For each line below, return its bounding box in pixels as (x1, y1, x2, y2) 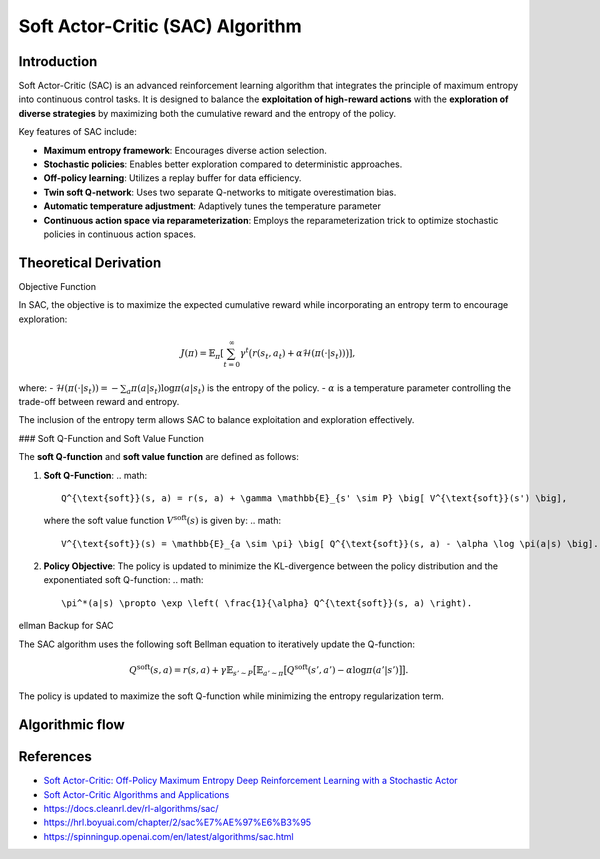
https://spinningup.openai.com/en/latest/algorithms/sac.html (43, 830, 294, 842)
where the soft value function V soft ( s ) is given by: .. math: (43, 513, 282, 527)
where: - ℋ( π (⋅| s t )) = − (18, 381, 119, 396)
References (18, 748, 92, 765)
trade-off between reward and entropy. (18, 395, 180, 407)
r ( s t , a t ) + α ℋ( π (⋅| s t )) (251, 347, 346, 361)
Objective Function (18, 280, 97, 292)
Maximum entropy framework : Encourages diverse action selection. (43, 144, 327, 156)
